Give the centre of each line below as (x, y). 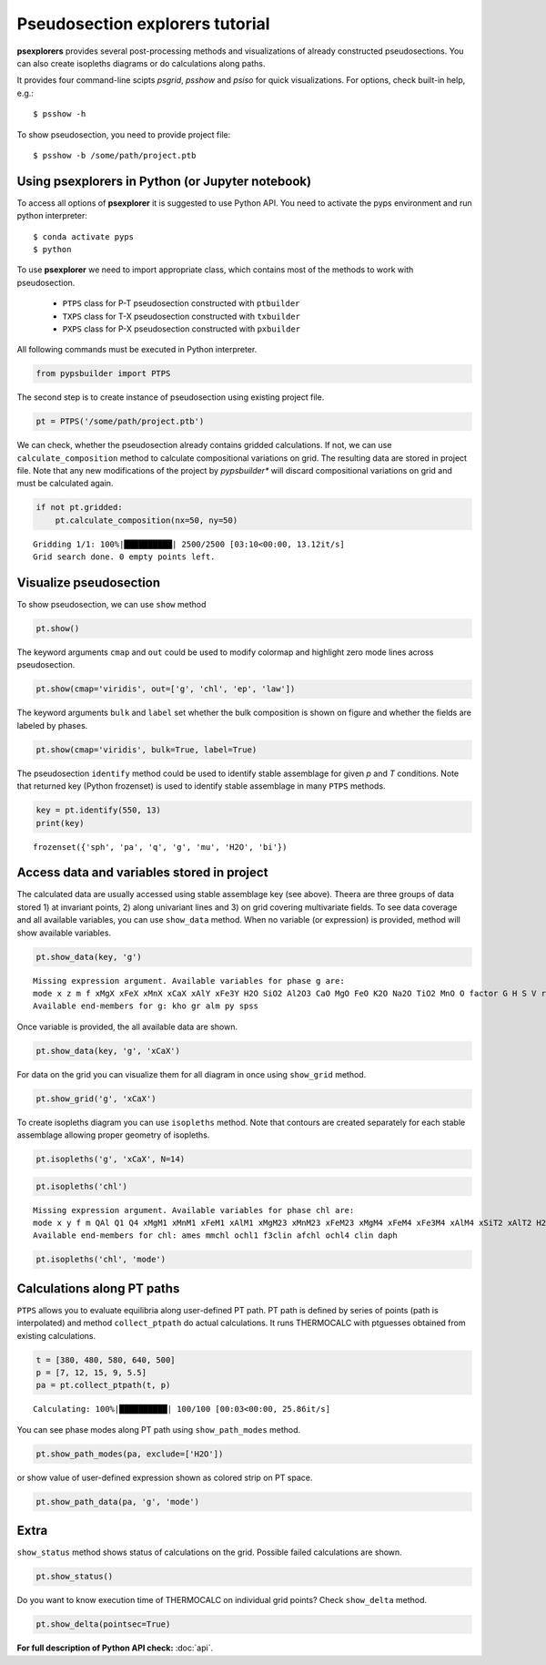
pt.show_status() (75, 1577)
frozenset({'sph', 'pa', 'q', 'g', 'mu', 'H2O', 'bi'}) (160, 847)
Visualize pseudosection (89, 582)
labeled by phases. (52, 725)
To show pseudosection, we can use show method (111, 605)
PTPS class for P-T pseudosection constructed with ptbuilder (181, 303)
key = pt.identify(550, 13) (98, 810)
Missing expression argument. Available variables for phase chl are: (194, 1210)
